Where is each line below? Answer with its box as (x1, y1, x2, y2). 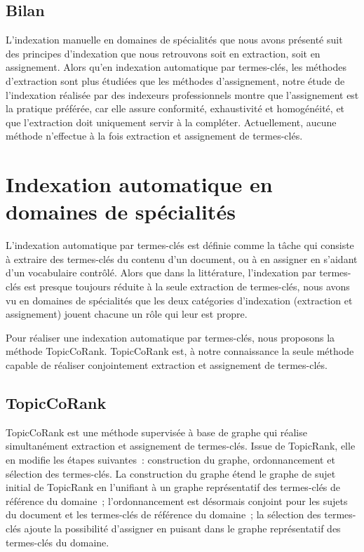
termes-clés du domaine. (6, 534, 109, 549)
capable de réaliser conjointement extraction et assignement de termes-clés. (6, 358, 328, 372)
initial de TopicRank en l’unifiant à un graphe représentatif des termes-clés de (6, 480, 341, 494)
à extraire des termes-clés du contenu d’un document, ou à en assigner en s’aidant (6, 251, 358, 266)
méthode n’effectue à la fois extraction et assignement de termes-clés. (6, 128, 303, 143)
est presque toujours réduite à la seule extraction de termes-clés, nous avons (24, 279, 350, 294)
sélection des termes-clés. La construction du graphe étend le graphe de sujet (6, 466, 336, 480)
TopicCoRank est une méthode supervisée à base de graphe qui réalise (6, 424, 307, 439)
